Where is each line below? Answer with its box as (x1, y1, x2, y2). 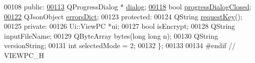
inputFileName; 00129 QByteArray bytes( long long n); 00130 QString (4, 30, 218, 41)
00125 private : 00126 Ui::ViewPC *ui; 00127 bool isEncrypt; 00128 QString (4, 21, 235, 31)
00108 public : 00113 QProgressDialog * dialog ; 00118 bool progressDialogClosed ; (4, 1, 251, 11)
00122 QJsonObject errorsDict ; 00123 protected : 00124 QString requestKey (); (4, 11, 242, 21)
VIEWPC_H (4, 50, 45, 60)
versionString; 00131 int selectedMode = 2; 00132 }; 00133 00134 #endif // (4, 40, 236, 51)
